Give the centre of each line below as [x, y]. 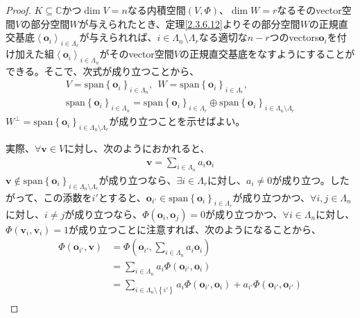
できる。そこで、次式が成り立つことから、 [103, 70]
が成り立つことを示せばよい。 [177, 121]
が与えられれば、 [118, 37]
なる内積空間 [156, 10]
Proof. [18, 10]
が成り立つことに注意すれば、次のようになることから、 [195, 229]
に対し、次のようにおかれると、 [137, 148]
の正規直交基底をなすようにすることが [267, 54]
